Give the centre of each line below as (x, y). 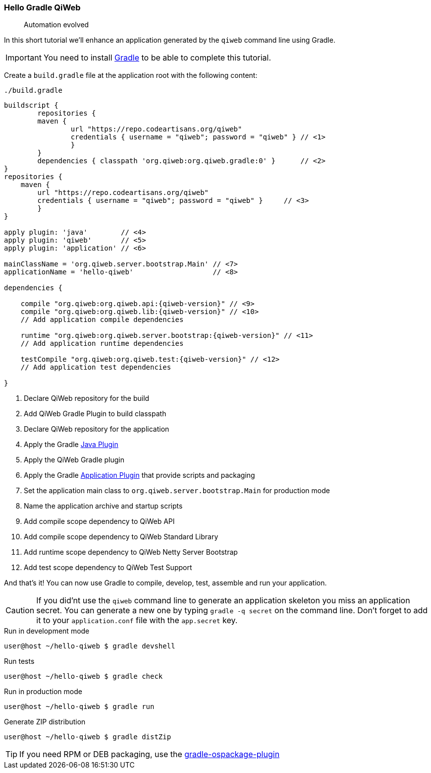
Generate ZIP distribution (45, 722)
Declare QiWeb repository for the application (97, 429)
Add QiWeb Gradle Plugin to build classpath (95, 414)
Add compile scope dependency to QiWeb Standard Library (121, 537)
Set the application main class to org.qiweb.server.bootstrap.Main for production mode (177, 491)
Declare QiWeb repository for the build (87, 398)
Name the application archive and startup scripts (103, 506)
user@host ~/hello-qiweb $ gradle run (79, 707)
